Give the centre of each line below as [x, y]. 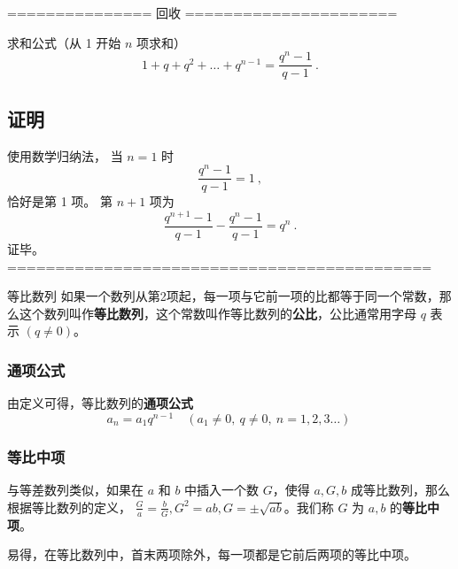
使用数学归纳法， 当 [65, 155]
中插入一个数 [222, 490]
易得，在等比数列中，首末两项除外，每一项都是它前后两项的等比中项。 [212, 554]
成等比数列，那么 [401, 490]
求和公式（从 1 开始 [64, 42]
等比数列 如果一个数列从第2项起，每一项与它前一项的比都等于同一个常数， [223, 296]
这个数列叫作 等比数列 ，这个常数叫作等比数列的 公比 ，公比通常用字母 [217, 313]
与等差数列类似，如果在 [75, 490]
